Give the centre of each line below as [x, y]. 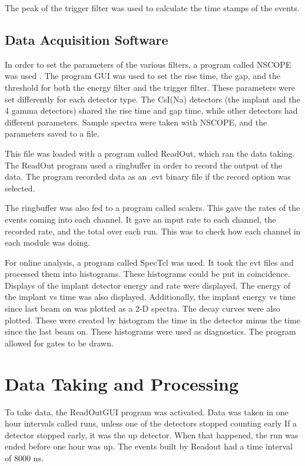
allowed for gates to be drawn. [59, 343]
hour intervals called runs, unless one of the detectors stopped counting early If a [151, 423]
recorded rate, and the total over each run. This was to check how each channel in [153, 231]
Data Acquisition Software [87, 39]
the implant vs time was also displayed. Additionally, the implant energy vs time [150, 297]
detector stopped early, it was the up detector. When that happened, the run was [152, 434]
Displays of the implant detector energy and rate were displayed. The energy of [148, 285]
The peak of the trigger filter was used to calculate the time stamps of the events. [152, 8]
